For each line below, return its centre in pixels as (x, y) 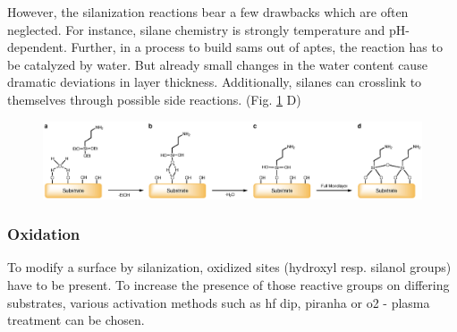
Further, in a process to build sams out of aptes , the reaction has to (257, 47)
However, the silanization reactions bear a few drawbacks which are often (208, 12)
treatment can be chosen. (76, 320)
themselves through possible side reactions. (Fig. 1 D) (154, 99)
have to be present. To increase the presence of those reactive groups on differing (228, 284)
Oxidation (44, 234)
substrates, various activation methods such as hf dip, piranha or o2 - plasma (219, 302)
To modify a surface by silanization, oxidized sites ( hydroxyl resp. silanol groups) (229, 267)
